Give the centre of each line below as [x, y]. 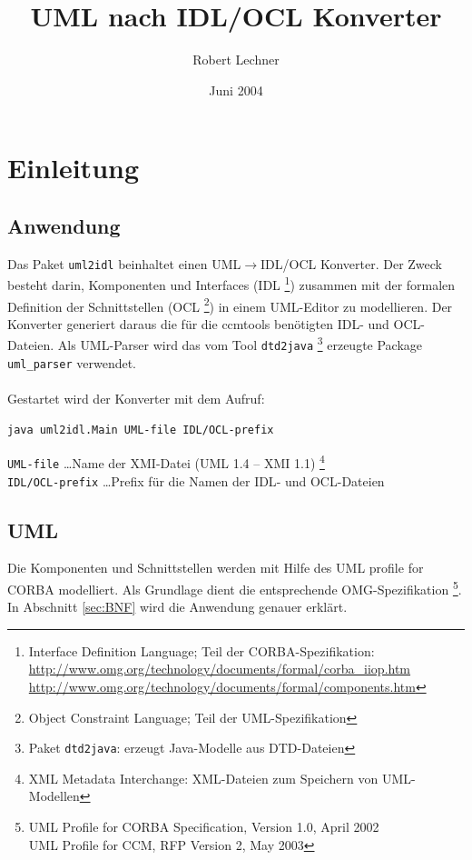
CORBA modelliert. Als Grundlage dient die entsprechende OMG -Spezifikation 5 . [235, 587]
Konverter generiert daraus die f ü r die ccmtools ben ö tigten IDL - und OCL [214, 323]
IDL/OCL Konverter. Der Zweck [352, 263]
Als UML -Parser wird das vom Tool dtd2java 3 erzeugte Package [240, 344]
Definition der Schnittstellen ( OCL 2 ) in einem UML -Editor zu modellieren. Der [230, 305]
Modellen [54, 796]
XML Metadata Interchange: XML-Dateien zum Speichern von [203, 778]
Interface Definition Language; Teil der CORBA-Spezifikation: [202, 650]
